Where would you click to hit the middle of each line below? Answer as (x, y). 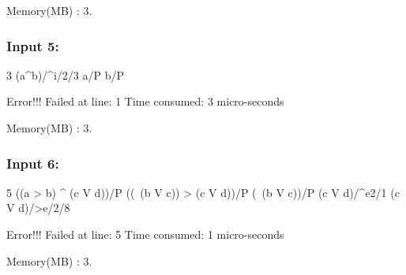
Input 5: (33, 45)
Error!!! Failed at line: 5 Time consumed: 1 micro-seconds (145, 234)
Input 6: (33, 163)
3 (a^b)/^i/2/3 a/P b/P (65, 74)
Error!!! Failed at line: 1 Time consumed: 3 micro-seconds (145, 101)
